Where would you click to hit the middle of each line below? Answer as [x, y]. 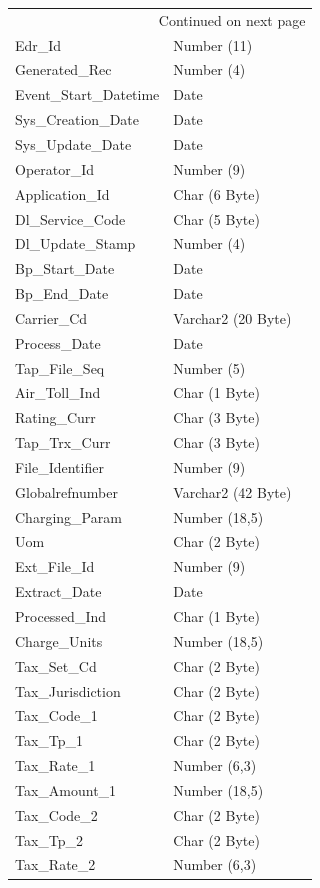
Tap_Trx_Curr [63, 442]
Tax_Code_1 [56, 715]
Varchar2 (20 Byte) [232, 317]
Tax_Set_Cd [56, 665]
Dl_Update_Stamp [75, 243]
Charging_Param [68, 516]
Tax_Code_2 [56, 814]
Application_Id [62, 193]
